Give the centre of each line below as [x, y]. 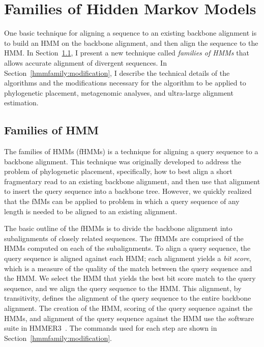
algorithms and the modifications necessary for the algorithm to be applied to [125, 83]
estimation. [21, 103]
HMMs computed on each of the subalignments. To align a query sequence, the [127, 248]
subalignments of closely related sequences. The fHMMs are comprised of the [124, 238]
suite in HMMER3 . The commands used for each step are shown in [111, 328]
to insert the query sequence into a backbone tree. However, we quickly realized [128, 191]
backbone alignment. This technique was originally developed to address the [123, 161]
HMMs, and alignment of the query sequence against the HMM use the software [129, 318]
